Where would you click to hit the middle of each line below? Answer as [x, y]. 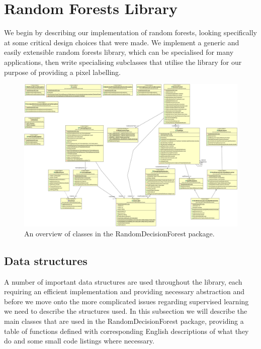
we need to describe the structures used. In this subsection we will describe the [126, 311]
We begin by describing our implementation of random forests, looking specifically [130, 32]
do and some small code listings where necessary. [79, 341]
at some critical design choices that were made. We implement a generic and [122, 42]
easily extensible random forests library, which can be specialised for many [119, 52]
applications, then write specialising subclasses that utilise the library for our [123, 62]
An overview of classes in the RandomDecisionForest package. [119, 233]
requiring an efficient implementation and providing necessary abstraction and [124, 291]
